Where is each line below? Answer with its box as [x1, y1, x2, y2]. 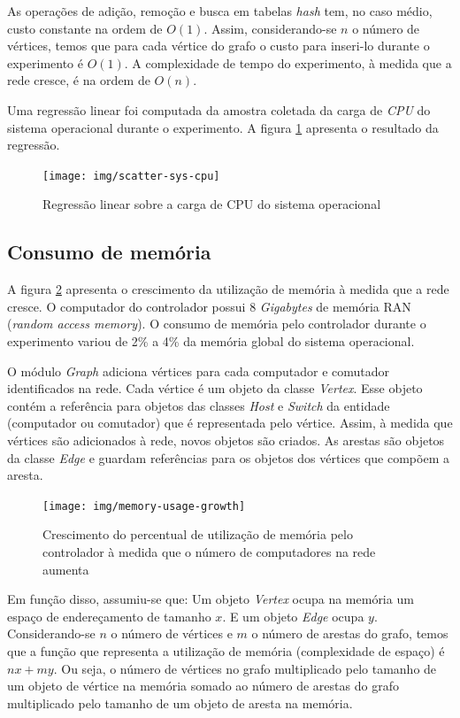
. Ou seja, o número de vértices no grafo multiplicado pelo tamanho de [53, 659, 437, 677]
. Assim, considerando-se [203, 19, 337, 37]
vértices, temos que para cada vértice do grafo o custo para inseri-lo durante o [7, 36, 430, 55]
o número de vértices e [111, 624, 233, 643]
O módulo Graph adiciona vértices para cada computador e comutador [7, 361, 390, 380]
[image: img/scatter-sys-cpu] [42, 169, 220, 182]
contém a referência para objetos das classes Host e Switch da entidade [7, 396, 390, 414]
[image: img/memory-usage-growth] [42, 499, 246, 513]
